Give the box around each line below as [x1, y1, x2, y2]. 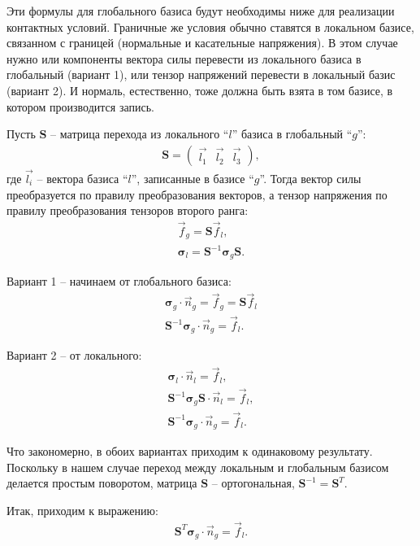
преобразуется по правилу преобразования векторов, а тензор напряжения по [6, 186, 388, 203]
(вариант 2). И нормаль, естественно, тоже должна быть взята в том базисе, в [6, 81, 393, 98]
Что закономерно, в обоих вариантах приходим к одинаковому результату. [6, 443, 373, 460]
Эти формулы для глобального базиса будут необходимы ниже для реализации [6, 2, 395, 19]
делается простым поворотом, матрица [6, 474, 197, 491]
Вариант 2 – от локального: [6, 347, 142, 364]
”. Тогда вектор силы [259, 170, 362, 186]
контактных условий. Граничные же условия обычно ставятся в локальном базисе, [6, 18, 414, 35]
